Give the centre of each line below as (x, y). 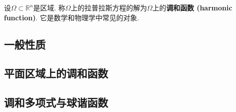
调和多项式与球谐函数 (56, 102)
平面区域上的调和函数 (56, 73)
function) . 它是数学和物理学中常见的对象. (72, 17)
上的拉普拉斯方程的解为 (109, 7)
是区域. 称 (49, 7)
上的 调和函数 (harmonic (192, 7)
